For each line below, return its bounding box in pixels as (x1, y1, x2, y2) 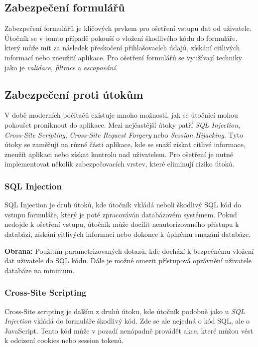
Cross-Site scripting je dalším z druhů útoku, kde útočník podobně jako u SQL (4, 306, 245, 316)
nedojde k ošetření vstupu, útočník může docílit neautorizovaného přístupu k (4, 219, 239, 229)
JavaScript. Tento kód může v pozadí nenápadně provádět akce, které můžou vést (4, 325, 253, 336)
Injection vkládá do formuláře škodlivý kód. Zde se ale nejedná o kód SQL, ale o (4, 316, 250, 326)
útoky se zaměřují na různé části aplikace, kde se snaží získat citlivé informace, (4, 139, 246, 150)
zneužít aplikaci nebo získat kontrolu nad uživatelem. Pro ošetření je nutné (4, 149, 233, 159)
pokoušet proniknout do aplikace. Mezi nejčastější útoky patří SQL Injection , (4, 119, 241, 130)
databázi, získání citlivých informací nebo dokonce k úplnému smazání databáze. (4, 228, 251, 239)
